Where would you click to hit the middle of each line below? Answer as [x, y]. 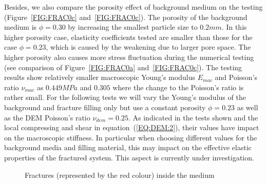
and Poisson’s [236, 77]
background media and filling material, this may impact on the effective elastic [128, 147]
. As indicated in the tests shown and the [193, 117]
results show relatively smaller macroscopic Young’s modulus [100, 77]
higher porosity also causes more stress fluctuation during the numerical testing [129, 57]
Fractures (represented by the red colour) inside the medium [120, 175]
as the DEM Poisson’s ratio [47, 117]
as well [247, 107]
